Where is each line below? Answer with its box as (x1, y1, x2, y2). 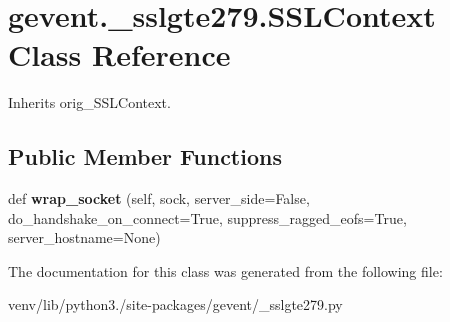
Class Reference (8, 34, 231, 75)
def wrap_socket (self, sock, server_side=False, (8, 188, 310, 209)
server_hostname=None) (8, 227, 161, 248)
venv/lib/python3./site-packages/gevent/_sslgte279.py (8, 294, 343, 315)
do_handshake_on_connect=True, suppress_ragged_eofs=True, (8, 207, 407, 228)
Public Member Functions (8, 141, 282, 172)
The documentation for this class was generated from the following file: (8, 260, 443, 281)
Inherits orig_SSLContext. (8, 92, 171, 113)
